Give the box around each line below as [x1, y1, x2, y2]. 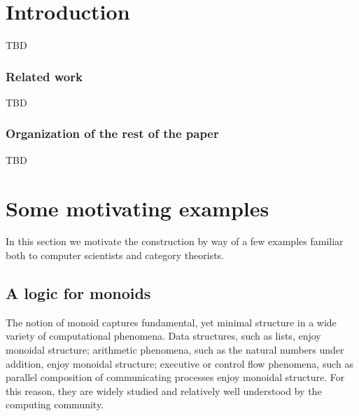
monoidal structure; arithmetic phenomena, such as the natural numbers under [6, 342, 344, 357]
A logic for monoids [6, 282, 151, 304]
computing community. [6, 397, 104, 412]
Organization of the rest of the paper [6, 125, 219, 142]
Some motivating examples [6, 193, 269, 222]
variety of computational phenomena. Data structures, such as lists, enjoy [6, 328, 321, 343]
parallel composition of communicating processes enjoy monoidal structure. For [6, 370, 345, 384]
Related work [6, 67, 83, 85]
